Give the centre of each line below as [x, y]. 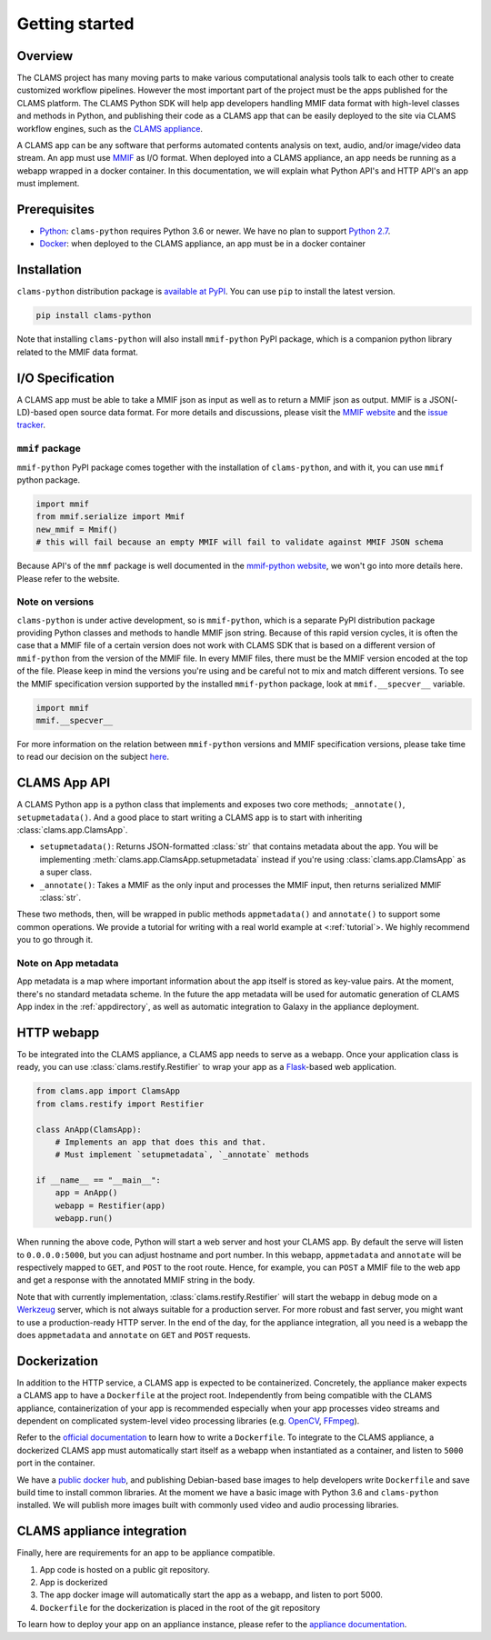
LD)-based [37, 413]
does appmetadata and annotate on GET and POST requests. [134, 1335]
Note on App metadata [68, 963]
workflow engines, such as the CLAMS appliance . [110, 128]
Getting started [75, 24]
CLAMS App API [64, 783]
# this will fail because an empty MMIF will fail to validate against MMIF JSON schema [240, 542]
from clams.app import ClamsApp [108, 1091]
